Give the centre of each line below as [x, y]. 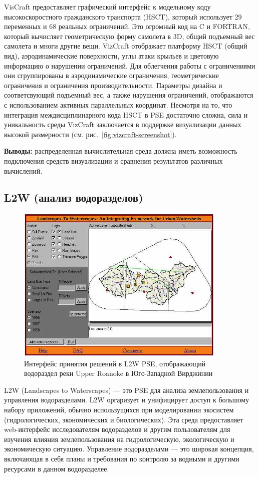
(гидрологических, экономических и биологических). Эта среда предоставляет [124, 419]
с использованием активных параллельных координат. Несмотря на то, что [118, 104]
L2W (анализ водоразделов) [74, 197]
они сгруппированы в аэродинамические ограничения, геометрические [111, 75]
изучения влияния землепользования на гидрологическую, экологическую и [119, 439]
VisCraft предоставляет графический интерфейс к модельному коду [107, 7]
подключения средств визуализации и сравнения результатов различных [113, 160]
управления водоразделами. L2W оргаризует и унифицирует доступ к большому [127, 400]
